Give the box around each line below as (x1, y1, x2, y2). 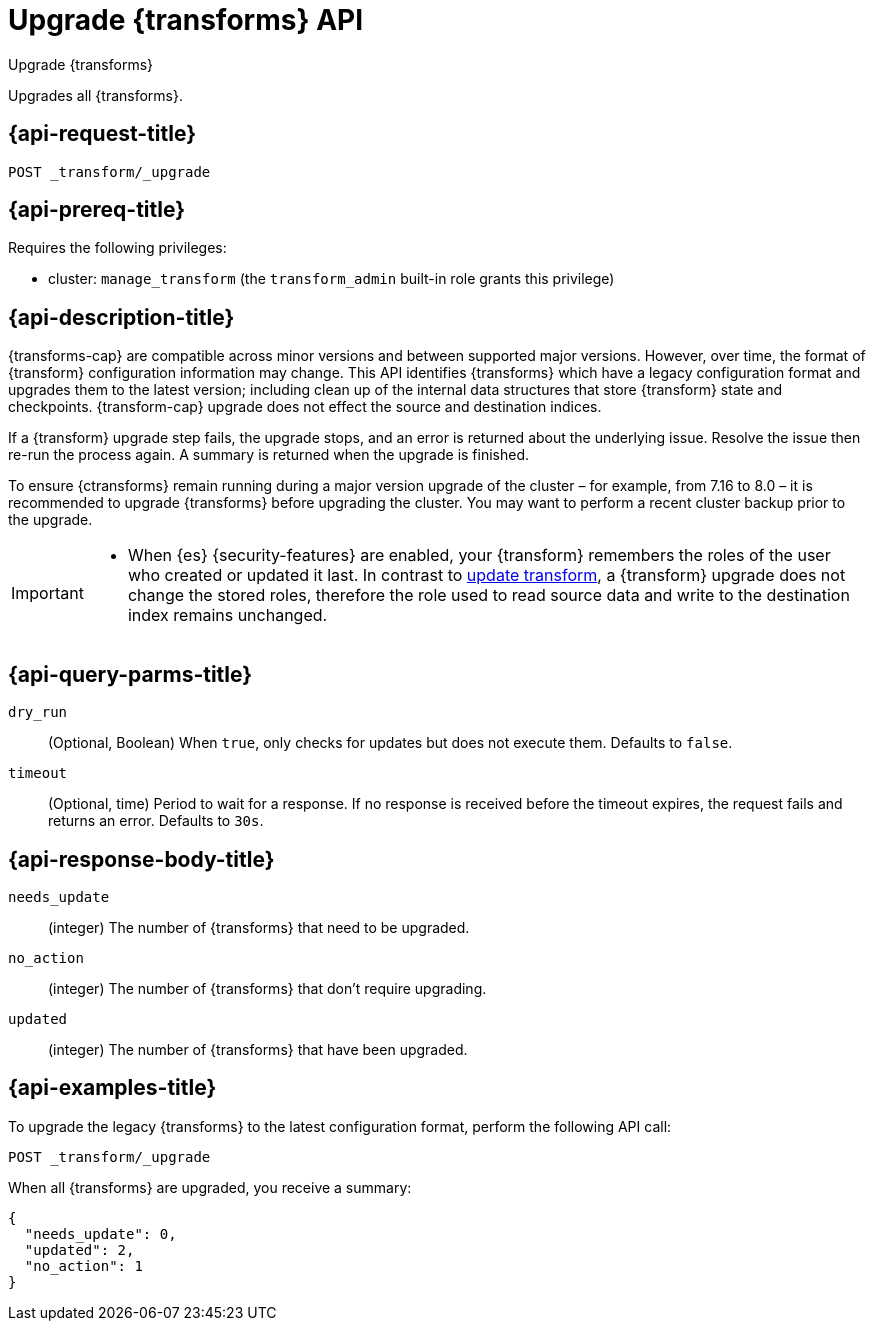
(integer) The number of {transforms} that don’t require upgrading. (48, 979, 487, 997)
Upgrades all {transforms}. (8, 86, 183, 104)
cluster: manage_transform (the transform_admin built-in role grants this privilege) (48, 270, 615, 288)
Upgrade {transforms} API (8, 3, 364, 37)
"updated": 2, (24, 1241, 135, 1258)
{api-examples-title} (8, 1075, 217, 1101)
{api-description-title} (8, 304, 235, 330)
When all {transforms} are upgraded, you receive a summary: (8, 1178, 412, 1196)
